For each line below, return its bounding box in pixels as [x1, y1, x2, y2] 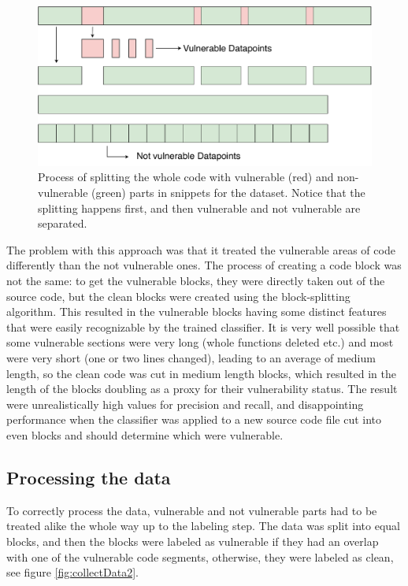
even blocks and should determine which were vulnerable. [6, 426, 284, 443]
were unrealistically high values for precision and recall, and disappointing [6, 395, 364, 412]
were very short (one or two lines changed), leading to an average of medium [6, 350, 376, 366]
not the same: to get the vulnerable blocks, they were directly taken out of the [6, 273, 385, 289]
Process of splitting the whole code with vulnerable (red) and [38, 169, 334, 185]
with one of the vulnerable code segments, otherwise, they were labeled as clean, [6, 548, 394, 565]
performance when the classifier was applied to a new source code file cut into [6, 411, 382, 428]
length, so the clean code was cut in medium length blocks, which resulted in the [6, 365, 396, 381]
